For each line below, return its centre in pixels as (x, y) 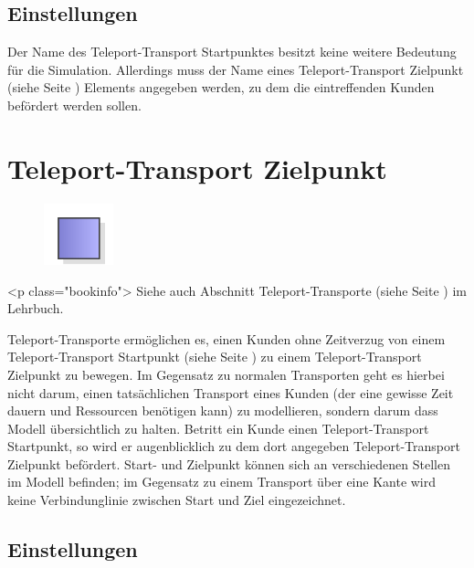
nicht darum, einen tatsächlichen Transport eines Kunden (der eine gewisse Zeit (231, 392)
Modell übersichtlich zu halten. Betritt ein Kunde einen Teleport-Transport (218, 428)
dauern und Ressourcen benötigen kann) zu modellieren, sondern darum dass (223, 410)
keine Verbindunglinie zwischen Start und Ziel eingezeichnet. (177, 500)
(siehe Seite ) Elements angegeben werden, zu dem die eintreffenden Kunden (221, 87)
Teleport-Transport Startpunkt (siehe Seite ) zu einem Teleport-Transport (215, 357)
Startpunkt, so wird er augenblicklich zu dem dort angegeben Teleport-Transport (234, 446)
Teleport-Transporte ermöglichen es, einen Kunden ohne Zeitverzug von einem (226, 338)
